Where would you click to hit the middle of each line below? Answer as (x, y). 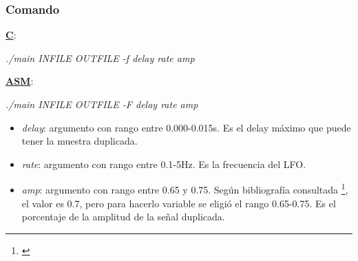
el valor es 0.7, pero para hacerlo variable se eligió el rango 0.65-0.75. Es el (179, 203)
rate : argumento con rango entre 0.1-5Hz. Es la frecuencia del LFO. (164, 164)
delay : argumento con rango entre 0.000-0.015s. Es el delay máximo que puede (186, 127)
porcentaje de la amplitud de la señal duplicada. (123, 217)
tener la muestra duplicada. (80, 141)
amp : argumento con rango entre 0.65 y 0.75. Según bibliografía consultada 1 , (185, 189)
